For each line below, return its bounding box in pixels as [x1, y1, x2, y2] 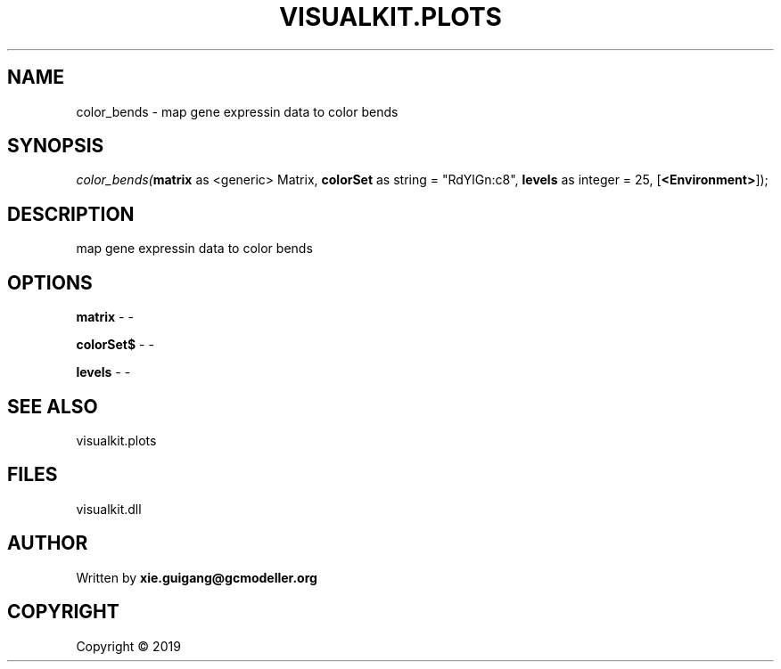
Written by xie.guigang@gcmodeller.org [76, 569, 317, 585]
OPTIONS [7, 271, 93, 294]
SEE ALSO [7, 395, 98, 418]
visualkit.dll [76, 501, 142, 517]
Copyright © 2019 [76, 638, 181, 654]
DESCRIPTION [7, 202, 135, 225]
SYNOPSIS [7, 135, 104, 158]
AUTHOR [7, 532, 88, 555]
